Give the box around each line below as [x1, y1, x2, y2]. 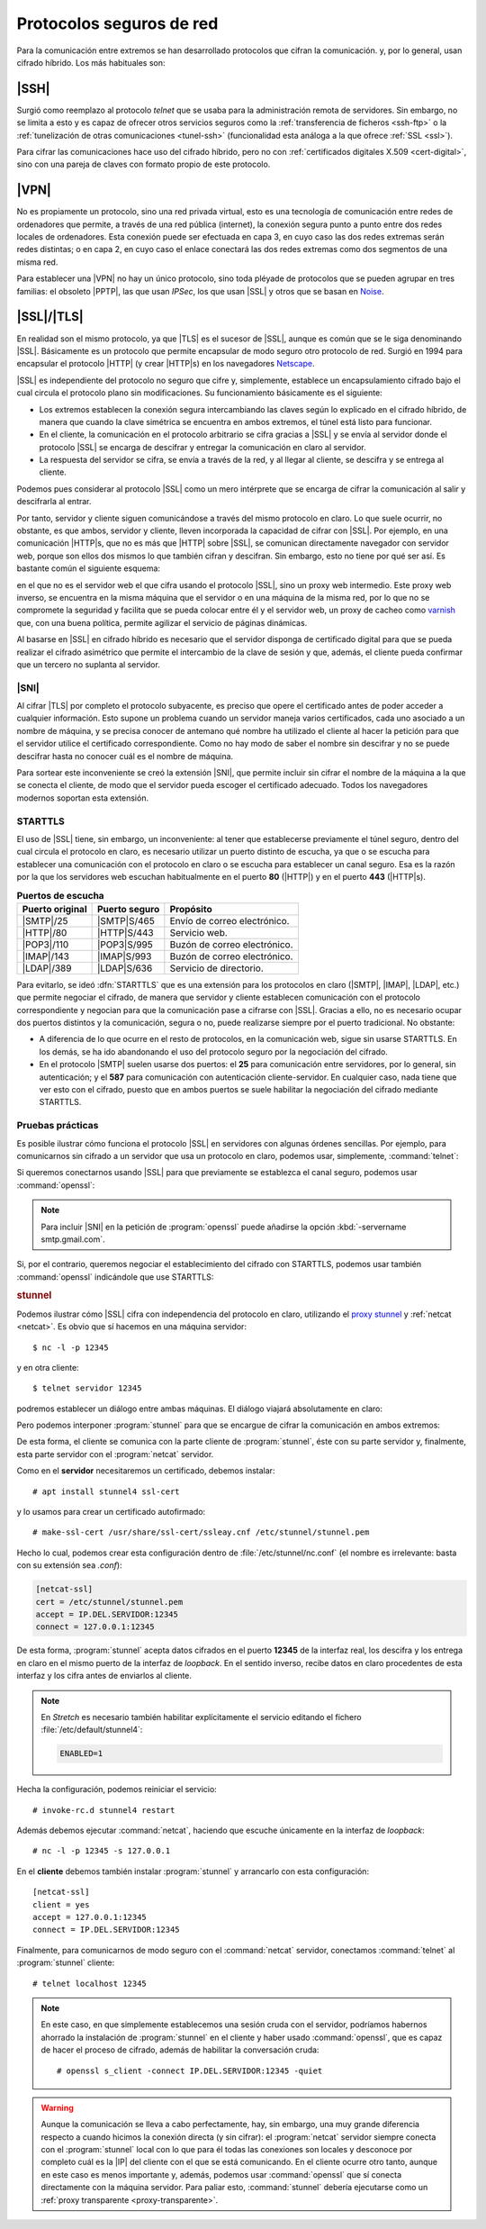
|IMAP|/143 [22, 950, 69, 963]
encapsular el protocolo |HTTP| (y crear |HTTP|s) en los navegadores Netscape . [16, 358, 315, 369]
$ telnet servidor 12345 [32, 1383, 142, 1393]
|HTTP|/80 [22, 926, 67, 938]
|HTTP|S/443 [96, 926, 154, 938]
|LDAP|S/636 [96, 962, 153, 974]
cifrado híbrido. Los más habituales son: [16, 57, 166, 68]
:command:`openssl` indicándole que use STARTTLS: [16, 1271, 214, 1282]
